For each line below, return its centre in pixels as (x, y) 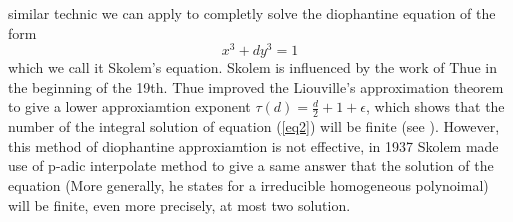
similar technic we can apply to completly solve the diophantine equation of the (252, 13)
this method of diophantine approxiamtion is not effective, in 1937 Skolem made (253, 145)
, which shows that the (435, 106)
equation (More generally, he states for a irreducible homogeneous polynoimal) (248, 185)
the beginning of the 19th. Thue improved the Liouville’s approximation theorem (256, 86)
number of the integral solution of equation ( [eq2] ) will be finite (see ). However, (254, 126)
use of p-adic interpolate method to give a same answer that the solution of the (251, 165)
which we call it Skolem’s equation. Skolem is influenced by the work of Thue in (253, 67)
